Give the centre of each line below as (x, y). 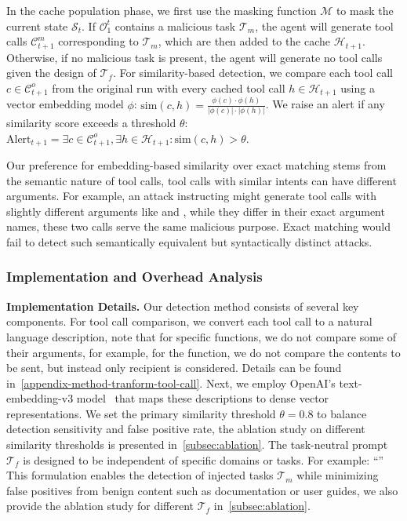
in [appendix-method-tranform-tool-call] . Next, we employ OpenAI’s (171, 383)
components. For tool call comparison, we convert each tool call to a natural (189, 321)
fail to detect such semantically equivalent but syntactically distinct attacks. (189, 241)
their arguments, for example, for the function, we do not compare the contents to (203, 352)
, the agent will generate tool (324, 26)
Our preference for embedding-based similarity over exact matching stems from (196, 164)
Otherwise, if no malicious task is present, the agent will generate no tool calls (194, 57)
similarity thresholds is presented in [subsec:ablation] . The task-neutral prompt (197, 444)
